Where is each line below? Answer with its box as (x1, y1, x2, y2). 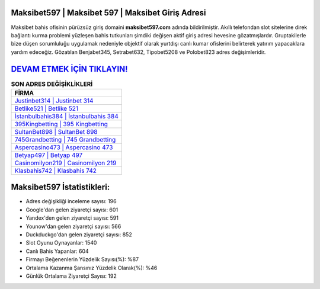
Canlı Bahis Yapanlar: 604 (25, 248, 89, 255)
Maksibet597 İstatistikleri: (11, 182, 110, 192)
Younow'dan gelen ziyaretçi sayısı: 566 (25, 223, 121, 230)
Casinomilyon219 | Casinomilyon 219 (14, 159, 117, 167)
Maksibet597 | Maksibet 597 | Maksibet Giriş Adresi (11, 8, 206, 18)
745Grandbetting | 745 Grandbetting (14, 135, 116, 143)
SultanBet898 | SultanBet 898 (14, 127, 98, 136)
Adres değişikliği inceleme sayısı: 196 (25, 198, 117, 205)
